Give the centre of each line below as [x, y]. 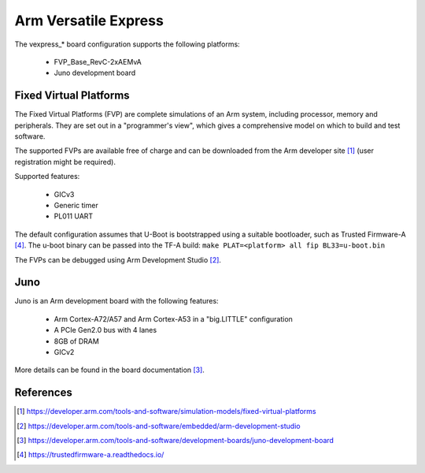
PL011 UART [74, 216]
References [43, 393]
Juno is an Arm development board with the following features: [117, 301]
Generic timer [76, 205]
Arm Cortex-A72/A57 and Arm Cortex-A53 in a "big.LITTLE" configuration [173, 318]
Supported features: [47, 177]
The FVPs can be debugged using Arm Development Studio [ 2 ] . [118, 259]
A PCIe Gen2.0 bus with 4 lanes [105, 330]
